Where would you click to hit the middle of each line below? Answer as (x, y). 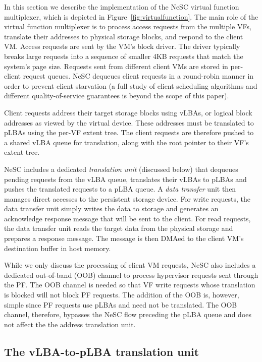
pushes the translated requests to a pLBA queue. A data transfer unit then (120, 189)
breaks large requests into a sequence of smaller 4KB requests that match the (124, 56)
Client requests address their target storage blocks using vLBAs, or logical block (128, 112)
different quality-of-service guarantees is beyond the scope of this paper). (117, 96)
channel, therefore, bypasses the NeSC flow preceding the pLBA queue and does (128, 314)
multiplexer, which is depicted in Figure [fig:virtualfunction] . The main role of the (131, 16)
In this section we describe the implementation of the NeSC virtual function (122, 7)
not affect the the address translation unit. (70, 324)
